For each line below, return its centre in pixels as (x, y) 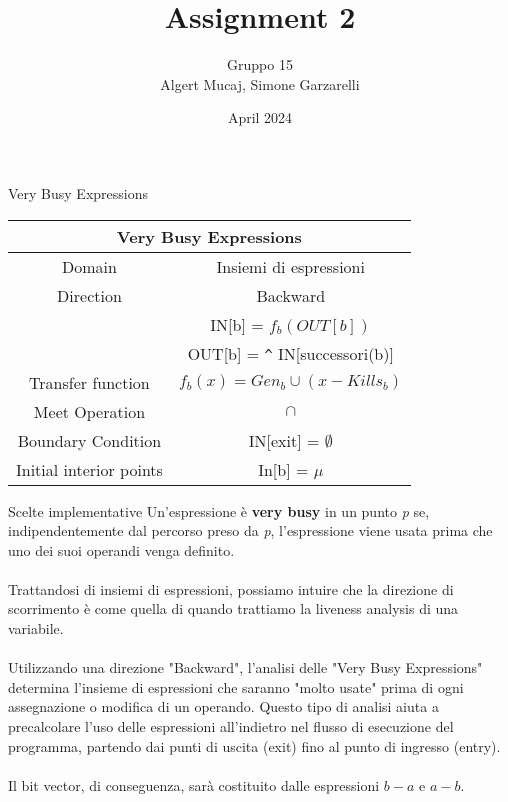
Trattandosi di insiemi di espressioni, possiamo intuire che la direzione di (231, 588)
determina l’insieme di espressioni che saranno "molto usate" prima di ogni (236, 686)
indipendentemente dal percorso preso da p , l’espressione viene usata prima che (250, 530)
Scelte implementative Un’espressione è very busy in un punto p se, (219, 510)
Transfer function (89, 382)
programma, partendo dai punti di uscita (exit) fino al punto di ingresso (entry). (254, 745)
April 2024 (260, 117)
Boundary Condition (89, 440)
